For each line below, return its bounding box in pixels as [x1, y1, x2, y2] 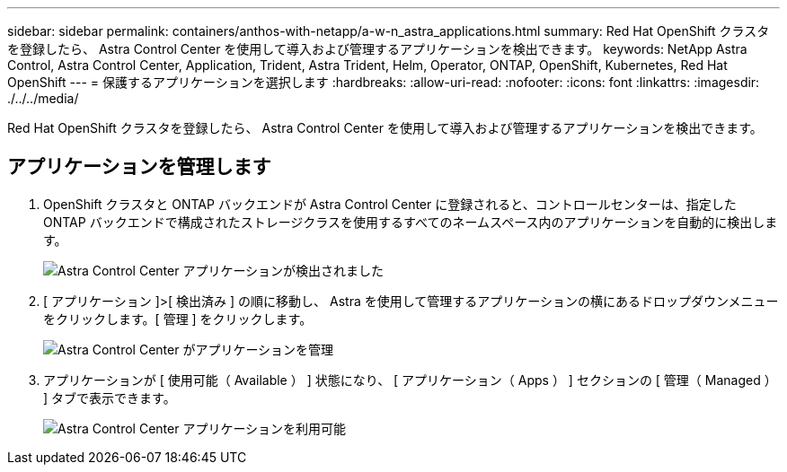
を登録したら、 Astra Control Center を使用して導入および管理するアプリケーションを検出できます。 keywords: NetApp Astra [7, 41, 747, 57]
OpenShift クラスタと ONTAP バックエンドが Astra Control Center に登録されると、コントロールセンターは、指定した [43, 196, 737, 212]
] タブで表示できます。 [43, 389, 176, 406]
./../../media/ [7, 91, 79, 106]
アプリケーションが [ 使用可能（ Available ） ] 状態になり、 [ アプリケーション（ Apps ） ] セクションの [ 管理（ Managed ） [43, 371, 777, 388]
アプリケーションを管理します [7, 155, 271, 179]
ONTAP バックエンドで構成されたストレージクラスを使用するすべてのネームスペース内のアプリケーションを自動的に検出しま [43, 214, 778, 230]
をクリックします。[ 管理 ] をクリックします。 [43, 310, 313, 327]
